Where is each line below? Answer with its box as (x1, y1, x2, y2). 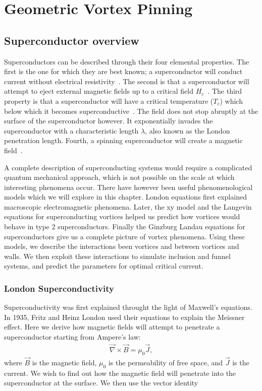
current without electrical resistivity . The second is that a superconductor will (4, 76, 249, 86)
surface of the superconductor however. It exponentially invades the (4, 115, 213, 126)
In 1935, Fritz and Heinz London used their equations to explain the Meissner (4, 311, 245, 322)
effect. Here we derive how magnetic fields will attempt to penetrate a (4, 321, 220, 332)
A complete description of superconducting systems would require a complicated (4, 162, 252, 172)
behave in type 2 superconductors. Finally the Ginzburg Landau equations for (4, 221, 245, 232)
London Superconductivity (4, 282, 114, 294)
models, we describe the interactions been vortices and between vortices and (4, 241, 239, 251)
